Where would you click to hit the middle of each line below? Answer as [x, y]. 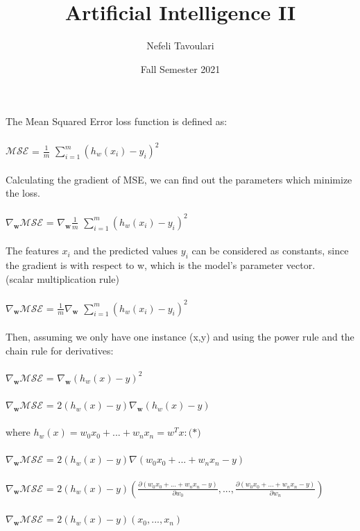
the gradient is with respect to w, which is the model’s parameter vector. [161, 265]
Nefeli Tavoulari [180, 46]
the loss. [23, 193]
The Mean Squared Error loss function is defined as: [117, 121]
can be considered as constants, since [270, 251]
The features [32, 251]
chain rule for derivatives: [60, 350]
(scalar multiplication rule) [62, 278]
